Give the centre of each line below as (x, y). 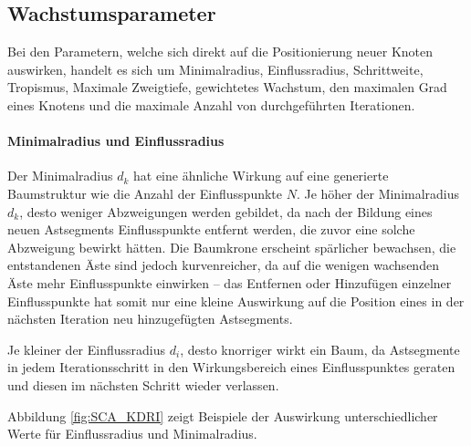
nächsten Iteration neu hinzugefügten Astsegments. (150, 319)
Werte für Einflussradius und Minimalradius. (132, 434)
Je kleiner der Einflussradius (87, 349)
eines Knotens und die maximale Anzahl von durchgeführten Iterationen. (211, 104)
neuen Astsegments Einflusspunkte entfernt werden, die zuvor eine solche (211, 229)
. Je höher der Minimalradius (378, 193)
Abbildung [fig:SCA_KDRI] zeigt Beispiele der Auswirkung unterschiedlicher (223, 415)
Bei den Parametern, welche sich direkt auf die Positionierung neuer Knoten (220, 52)
